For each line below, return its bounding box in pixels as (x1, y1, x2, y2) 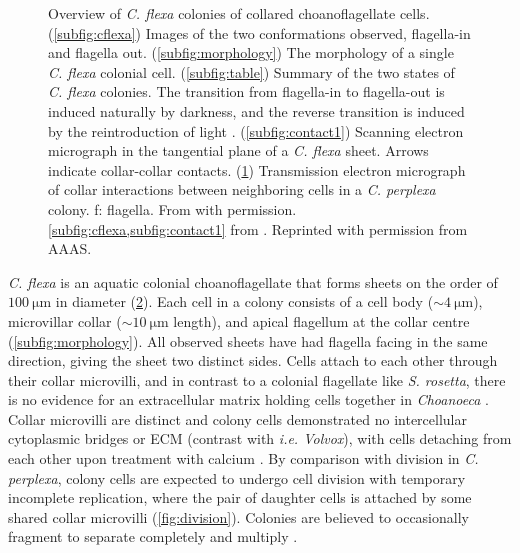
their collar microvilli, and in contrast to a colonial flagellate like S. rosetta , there (8, 369, 506, 390)
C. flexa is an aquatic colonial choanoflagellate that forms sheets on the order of (8, 271, 498, 292)
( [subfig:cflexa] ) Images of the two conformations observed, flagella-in (48, 22, 471, 43)
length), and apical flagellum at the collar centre (173, 310, 470, 331)
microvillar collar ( (8, 310, 122, 331)
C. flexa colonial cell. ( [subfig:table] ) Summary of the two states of (48, 61, 455, 82)
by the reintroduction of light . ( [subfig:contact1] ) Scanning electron (48, 120, 464, 141)
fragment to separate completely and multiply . (8, 526, 298, 547)
